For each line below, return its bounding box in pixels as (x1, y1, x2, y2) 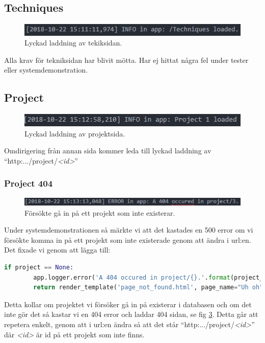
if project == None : (4, 263, 74, 271)
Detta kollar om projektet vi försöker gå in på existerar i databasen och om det (4, 299, 252, 309)
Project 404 (4, 177, 53, 190)
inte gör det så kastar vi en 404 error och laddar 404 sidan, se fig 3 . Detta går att (4, 309, 258, 319)
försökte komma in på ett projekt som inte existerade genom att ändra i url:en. (4, 234, 251, 245)
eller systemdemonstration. (4, 64, 88, 75)
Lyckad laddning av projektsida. (24, 128, 125, 139)
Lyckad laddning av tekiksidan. (24, 37, 122, 48)
